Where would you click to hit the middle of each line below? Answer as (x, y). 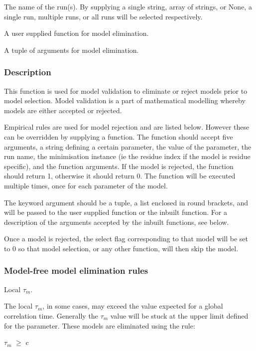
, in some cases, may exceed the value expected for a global (133, 306)
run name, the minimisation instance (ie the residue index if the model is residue (127, 156)
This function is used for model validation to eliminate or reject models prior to (126, 90)
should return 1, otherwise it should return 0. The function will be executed (120, 176)
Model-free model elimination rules (76, 270)
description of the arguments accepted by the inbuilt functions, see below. (117, 222)
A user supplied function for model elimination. (76, 33)
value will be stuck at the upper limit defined (179, 315)
